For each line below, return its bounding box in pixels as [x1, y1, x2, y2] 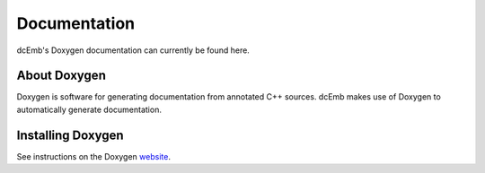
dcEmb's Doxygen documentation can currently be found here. [16, 45, 251, 56]
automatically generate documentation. [16, 104, 162, 115]
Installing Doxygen [16, 127, 125, 143]
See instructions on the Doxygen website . [16, 151, 171, 161]
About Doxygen [16, 68, 107, 83]
